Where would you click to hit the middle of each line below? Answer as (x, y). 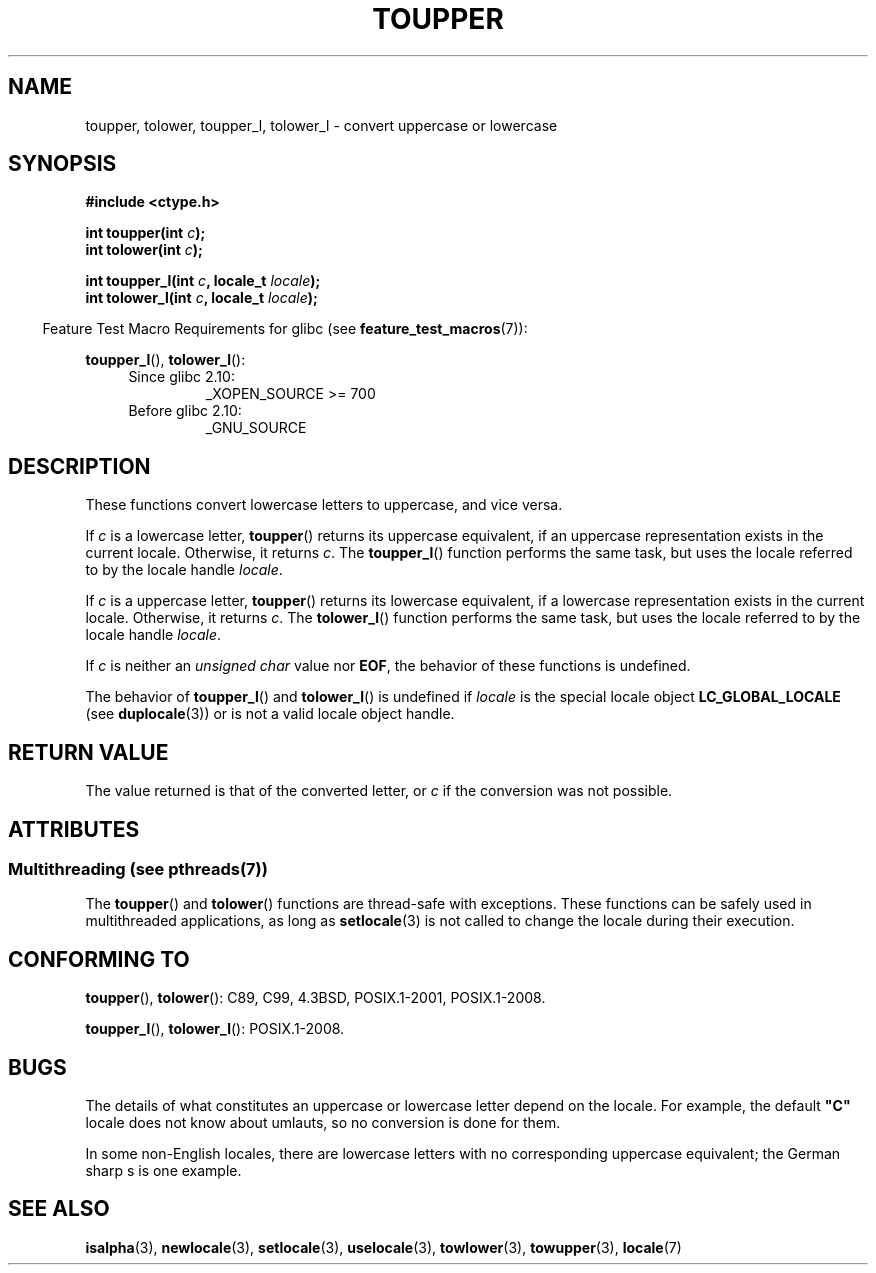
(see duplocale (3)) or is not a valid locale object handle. (270, 714)
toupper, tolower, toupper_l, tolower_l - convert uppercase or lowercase (321, 125)
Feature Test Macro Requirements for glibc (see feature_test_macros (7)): (285, 329)
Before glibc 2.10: (185, 411)
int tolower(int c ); (144, 250)
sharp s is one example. (163, 1171)
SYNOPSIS (62, 164)
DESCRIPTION (79, 466)
